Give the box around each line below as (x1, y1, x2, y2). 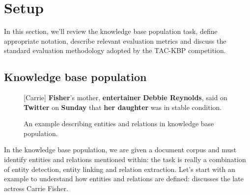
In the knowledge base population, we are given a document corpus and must (4, 144, 237, 155)
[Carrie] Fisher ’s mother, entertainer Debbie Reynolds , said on (24, 92, 227, 103)
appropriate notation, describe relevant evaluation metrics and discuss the (4, 35, 226, 46)
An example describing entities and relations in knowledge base (24, 118, 214, 129)
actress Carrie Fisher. (4, 183, 68, 193)
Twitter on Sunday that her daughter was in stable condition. (24, 102, 222, 112)
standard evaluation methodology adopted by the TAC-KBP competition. (4, 45, 226, 56)
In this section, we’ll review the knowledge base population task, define (4, 26, 218, 36)
